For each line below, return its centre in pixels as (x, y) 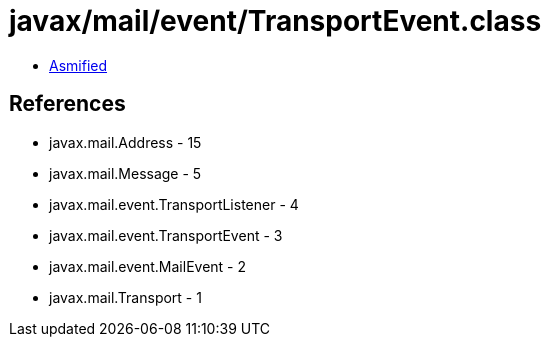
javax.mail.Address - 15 (125, 142)
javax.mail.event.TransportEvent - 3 (166, 235)
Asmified (78, 65)
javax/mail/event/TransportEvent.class (275, 21)
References (67, 104)
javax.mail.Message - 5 (125, 173)
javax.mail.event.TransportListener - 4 (174, 204)
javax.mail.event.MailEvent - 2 (148, 266)
